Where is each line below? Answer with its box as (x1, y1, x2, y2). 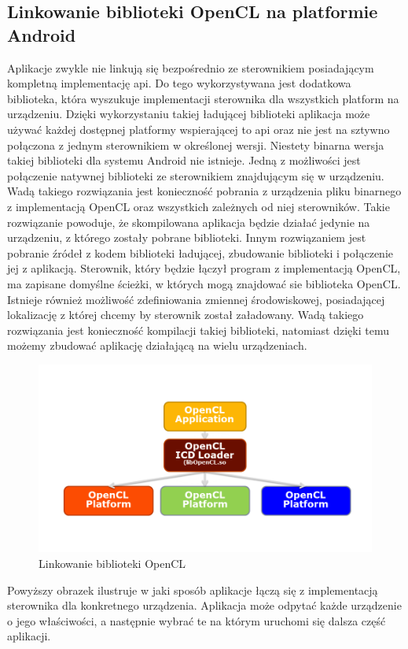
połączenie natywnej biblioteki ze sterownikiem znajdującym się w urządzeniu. (7, 167, 384, 184)
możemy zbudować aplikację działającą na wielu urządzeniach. (7, 337, 307, 354)
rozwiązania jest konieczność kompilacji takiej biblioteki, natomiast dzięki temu (7, 321, 389, 338)
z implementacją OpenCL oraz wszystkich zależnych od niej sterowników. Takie (7, 198, 390, 214)
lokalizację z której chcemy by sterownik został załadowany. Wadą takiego (7, 306, 364, 323)
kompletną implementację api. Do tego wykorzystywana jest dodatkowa (7, 75, 351, 91)
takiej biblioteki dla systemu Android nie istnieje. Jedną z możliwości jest (7, 152, 361, 169)
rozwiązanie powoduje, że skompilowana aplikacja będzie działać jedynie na (7, 213, 370, 230)
